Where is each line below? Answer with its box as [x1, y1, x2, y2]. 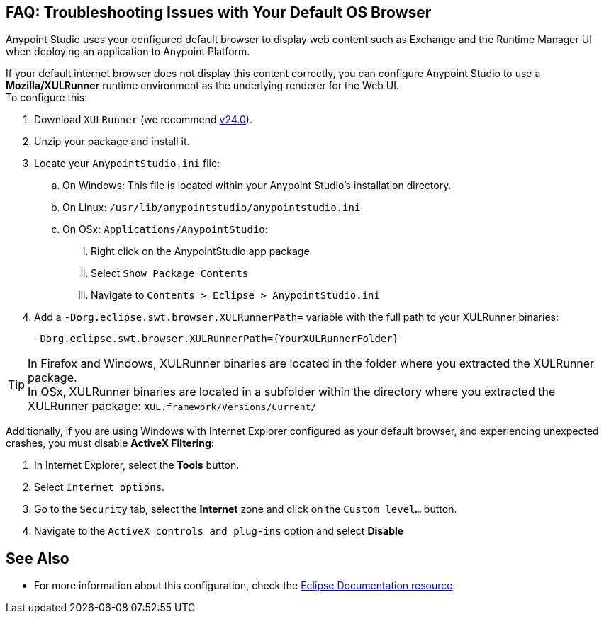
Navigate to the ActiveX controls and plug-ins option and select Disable [34, 525, 404, 538]
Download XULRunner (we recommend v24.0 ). [34, 113, 252, 126]
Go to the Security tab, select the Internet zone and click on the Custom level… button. [34, 503, 457, 516]
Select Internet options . [34, 481, 165, 494]
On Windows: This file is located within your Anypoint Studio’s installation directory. [62, 179, 452, 192]
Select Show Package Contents [91, 267, 249, 280]
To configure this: [6, 91, 88, 104]
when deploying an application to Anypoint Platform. [6, 45, 250, 58]
